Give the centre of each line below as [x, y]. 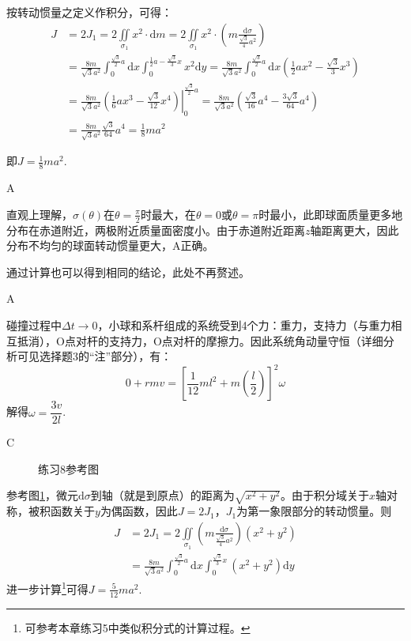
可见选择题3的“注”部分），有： [94, 356]
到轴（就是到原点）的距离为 [162, 495]
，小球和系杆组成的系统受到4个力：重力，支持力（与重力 [244, 324]
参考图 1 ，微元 [42, 495]
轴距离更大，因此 [354, 230]
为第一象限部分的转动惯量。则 [314, 511]
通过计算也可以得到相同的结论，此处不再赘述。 [128, 271]
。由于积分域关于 [324, 495]
